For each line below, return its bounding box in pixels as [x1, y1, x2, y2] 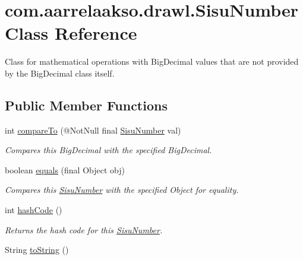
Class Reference [5, 21, 137, 45]
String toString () [5, 243, 69, 256]
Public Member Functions [5, 96, 168, 114]
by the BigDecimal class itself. [5, 66, 115, 79]
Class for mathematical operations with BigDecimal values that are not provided [5, 55, 299, 68]
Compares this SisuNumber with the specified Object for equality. [5, 183, 239, 196]
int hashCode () [5, 204, 62, 216]
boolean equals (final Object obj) [5, 163, 125, 176]
